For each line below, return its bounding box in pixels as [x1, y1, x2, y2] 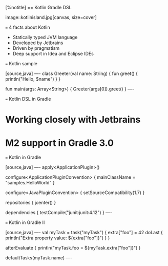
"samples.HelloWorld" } [5, 180, 55, 186]
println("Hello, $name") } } [5, 76, 60, 82]
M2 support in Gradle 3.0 [5, 137, 114, 149]
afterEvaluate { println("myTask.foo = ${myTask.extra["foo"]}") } [5, 245, 141, 251]
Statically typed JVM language [12, 34, 78, 40]
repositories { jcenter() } [5, 200, 56, 206]
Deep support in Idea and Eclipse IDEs [12, 51, 94, 56]
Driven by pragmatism [12, 45, 60, 51]
